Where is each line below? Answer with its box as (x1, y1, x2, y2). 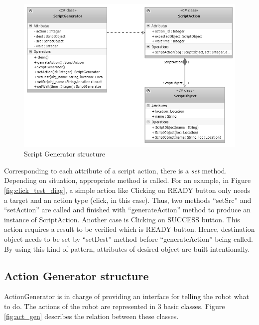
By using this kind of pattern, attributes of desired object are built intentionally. (4, 243, 250, 254)
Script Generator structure (24, 149, 105, 159)
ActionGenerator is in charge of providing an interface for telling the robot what (4, 291, 250, 302)
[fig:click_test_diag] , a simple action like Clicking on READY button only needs (4, 185, 251, 195)
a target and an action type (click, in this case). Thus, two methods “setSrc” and (4, 194, 252, 205)
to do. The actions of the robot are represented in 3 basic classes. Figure (4, 301, 225, 312)
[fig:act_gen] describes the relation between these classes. (4, 311, 179, 321)
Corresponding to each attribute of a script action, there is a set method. (4, 165, 227, 175)
